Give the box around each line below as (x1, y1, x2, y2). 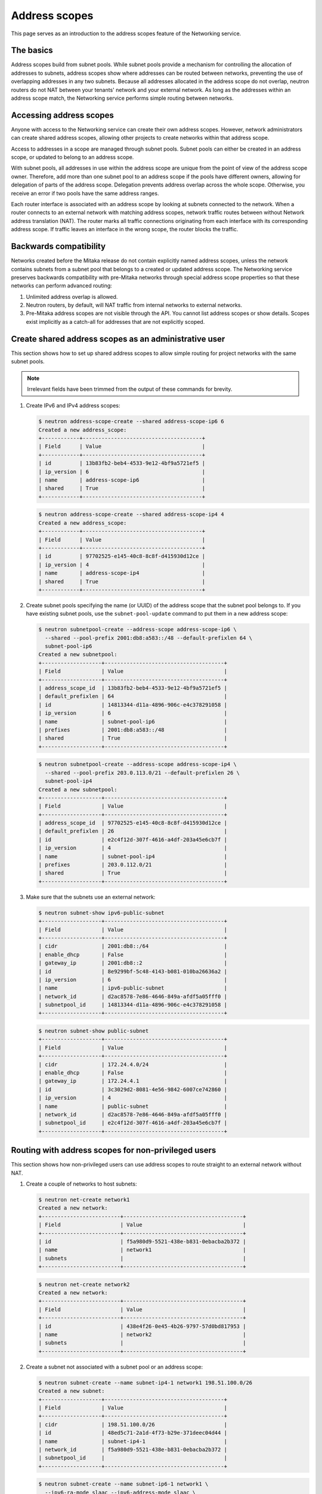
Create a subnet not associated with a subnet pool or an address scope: (26, 1363, 203, 1370)
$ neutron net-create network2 (38, 1281, 131, 1288)
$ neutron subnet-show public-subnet (38, 1028, 149, 1034)
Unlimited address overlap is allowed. (26, 293, 118, 300)
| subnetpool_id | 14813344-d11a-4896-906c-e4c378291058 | (38, 1002, 228, 1008)
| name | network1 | (38, 1247, 246, 1253)
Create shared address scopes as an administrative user (11, 333, 225, 344)
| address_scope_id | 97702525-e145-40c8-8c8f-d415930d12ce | (38, 819, 228, 826)
